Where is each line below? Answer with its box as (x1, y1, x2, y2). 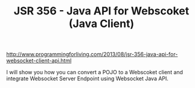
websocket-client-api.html (6, 57, 72, 64)
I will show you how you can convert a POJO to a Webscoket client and (6, 69, 183, 76)
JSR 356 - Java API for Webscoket (13, 4, 190, 18)
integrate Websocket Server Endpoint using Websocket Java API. (6, 75, 169, 82)
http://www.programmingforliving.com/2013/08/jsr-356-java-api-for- (6, 51, 178, 58)
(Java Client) (68, 17, 135, 31)
